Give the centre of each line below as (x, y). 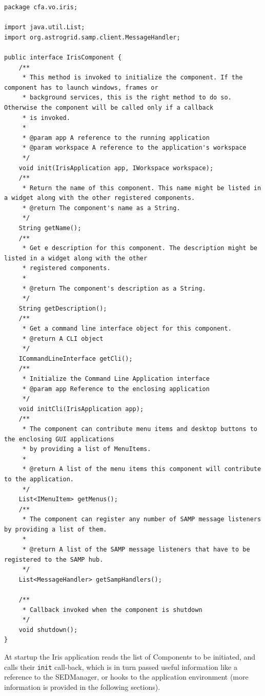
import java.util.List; (45, 27)
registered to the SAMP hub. (54, 559)
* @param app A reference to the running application (116, 138)
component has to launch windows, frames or (81, 87)
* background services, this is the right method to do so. (127, 98)
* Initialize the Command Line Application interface (116, 378)
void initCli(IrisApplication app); (81, 409)
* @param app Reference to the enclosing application (116, 389)
